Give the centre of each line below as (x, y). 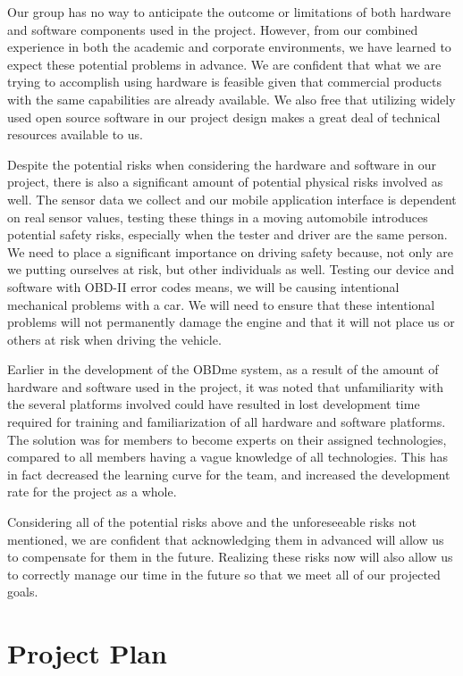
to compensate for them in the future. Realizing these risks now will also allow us (230, 557)
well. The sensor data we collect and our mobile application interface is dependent (232, 199)
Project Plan (87, 653)
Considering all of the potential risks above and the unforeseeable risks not (212, 522)
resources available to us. (75, 134)
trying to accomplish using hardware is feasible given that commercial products (224, 82)
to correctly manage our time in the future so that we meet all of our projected (224, 574)
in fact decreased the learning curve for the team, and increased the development (229, 474)
